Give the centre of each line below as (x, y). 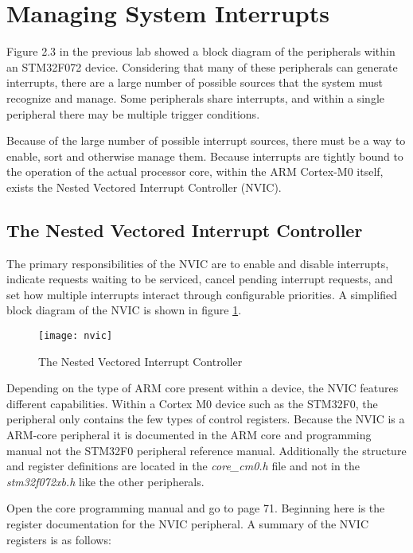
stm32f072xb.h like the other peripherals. (105, 481)
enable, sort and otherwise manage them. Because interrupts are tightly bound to (205, 156)
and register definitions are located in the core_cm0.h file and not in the (183, 466)
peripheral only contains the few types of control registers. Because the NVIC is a (206, 419)
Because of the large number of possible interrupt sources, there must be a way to (206, 140)
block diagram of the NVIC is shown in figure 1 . (124, 310)
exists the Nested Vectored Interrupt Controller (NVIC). (144, 187)
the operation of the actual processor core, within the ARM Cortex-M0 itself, (195, 171)
